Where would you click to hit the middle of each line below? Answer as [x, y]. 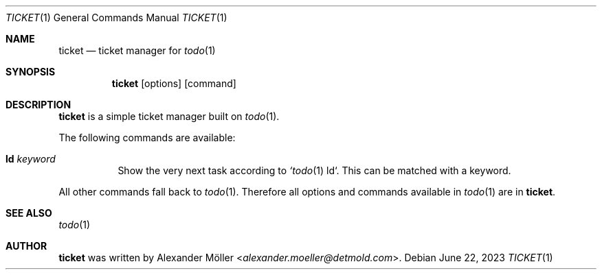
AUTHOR [26, 246]
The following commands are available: [147, 137]
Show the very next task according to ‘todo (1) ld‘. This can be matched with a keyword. [314, 170]
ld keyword [31, 159]
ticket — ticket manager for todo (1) [137, 50]
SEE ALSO [29, 213]
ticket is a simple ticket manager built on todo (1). [169, 116]
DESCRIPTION [38, 105]
